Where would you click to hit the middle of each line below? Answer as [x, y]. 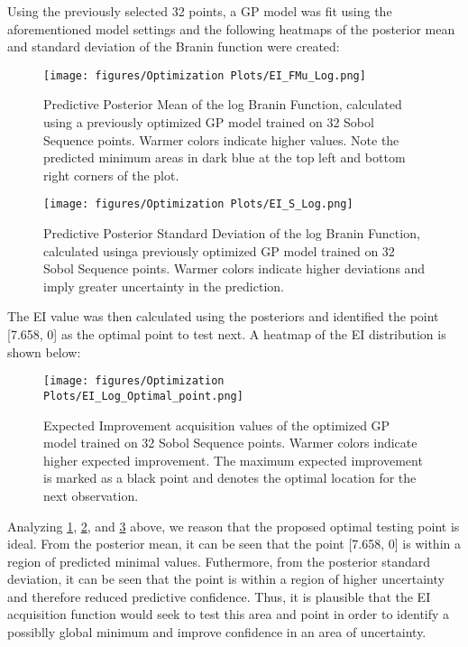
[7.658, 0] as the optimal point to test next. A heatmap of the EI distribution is [227, 334]
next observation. [91, 495]
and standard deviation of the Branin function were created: [174, 46]
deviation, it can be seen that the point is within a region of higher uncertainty [226, 579]
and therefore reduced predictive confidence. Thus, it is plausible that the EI [219, 596]
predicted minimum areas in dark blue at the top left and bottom [225, 157]
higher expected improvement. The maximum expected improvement [233, 460]
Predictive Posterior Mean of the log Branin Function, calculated [223, 104]
